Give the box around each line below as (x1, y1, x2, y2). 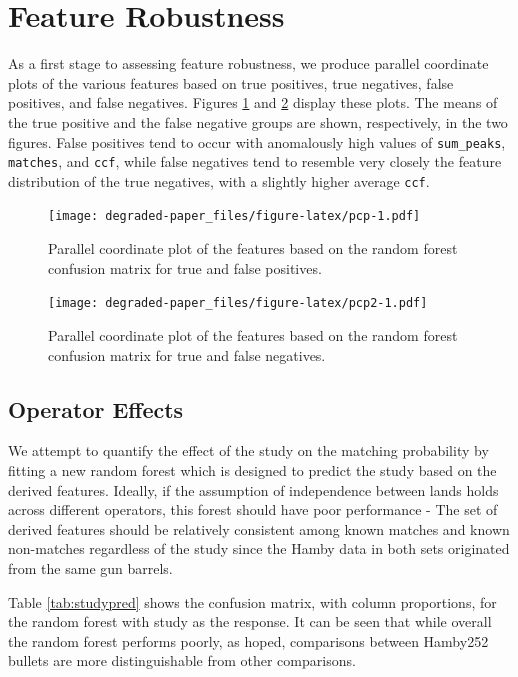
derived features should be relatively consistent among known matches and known (8, 518, 510, 539)
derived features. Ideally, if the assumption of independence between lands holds (8, 479, 499, 500)
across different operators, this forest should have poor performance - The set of (8, 499, 498, 520)
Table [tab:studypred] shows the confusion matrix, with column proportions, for (8, 591, 497, 612)
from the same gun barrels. (8, 557, 173, 578)
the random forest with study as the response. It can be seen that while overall (8, 611, 492, 632)
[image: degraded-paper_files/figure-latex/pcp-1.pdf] (48, 209, 421, 224)
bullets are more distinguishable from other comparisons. (8, 650, 356, 671)
